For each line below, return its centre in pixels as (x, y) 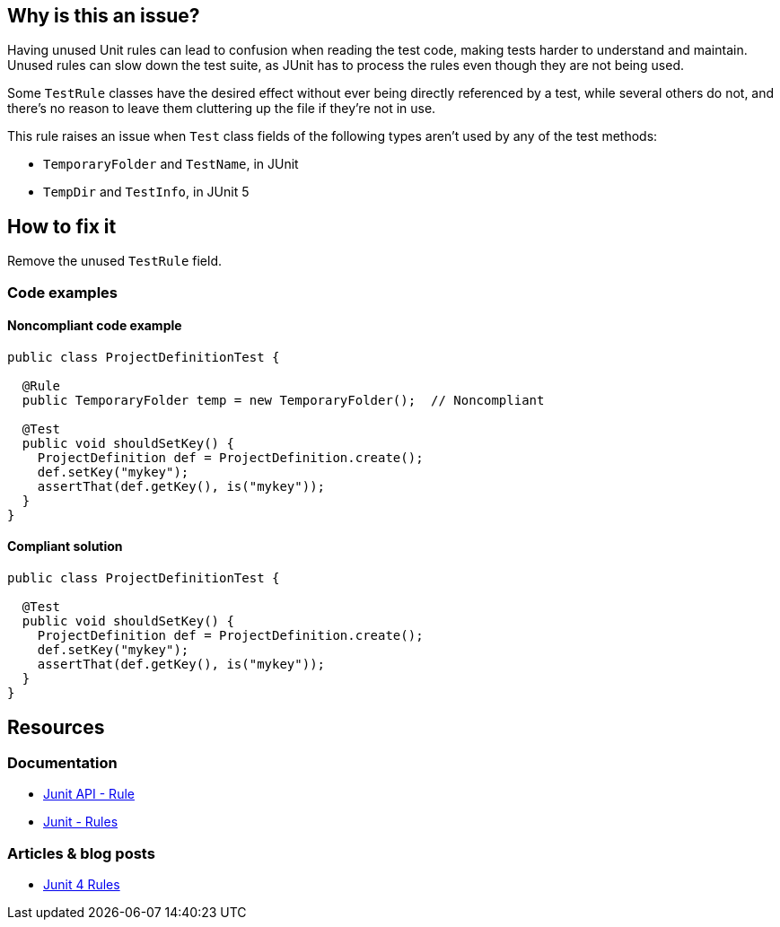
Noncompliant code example (95, 326)
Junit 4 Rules (82, 885)
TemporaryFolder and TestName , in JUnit (171, 164)
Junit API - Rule (89, 794)
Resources (56, 727)
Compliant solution (65, 547)
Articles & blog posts (81, 853)
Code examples (63, 292)
